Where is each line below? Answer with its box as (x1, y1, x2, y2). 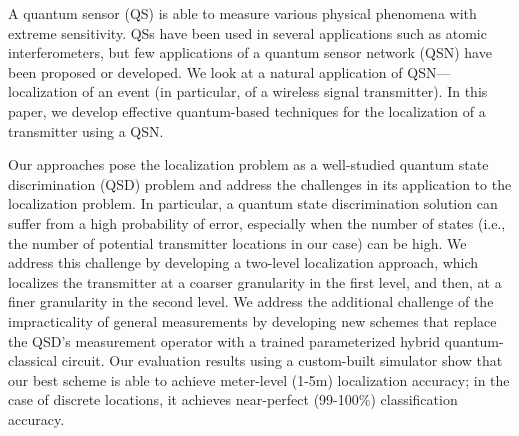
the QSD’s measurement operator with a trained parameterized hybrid (8, 330, 440, 351)
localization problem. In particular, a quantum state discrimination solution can (8, 193, 498, 214)
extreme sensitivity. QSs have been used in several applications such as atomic (8, 22, 487, 43)
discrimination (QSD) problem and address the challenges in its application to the (8, 173, 512, 194)
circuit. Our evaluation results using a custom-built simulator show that (61, 350, 503, 371)
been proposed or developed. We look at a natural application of (8, 61, 403, 82)
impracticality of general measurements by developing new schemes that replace (8, 310, 497, 331)
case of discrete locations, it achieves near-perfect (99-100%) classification (8, 389, 458, 410)
